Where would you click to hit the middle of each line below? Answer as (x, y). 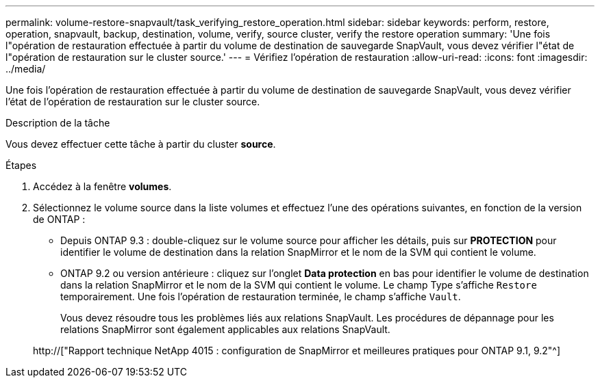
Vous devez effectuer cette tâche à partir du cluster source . (141, 144)
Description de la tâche (58, 123)
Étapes (21, 165)
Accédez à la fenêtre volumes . (102, 186)
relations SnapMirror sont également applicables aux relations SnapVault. (225, 329)
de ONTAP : (59, 219)
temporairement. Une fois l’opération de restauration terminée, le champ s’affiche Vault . (261, 296)
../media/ (26, 69)
